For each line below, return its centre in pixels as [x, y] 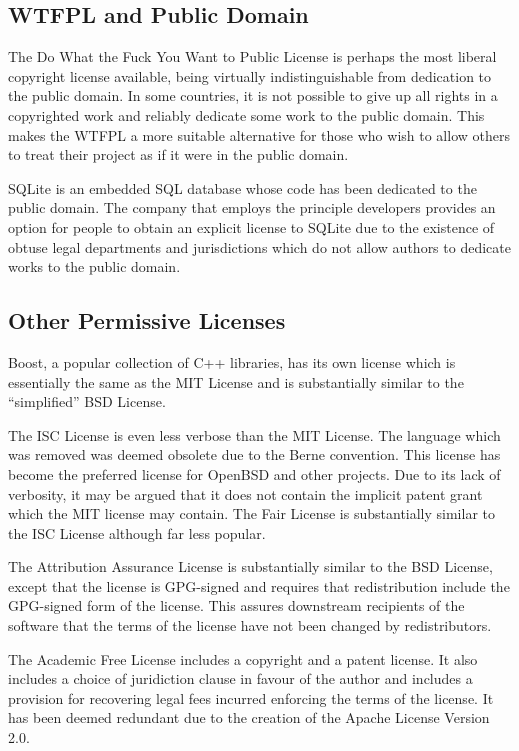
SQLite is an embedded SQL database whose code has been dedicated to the [242, 187]
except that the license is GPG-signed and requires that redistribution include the [259, 585]
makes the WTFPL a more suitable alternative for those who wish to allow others [259, 134]
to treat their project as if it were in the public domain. [178, 154]
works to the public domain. [94, 266]
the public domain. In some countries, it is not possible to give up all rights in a [253, 95]
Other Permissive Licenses [147, 320]
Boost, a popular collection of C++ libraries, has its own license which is [232, 361]
